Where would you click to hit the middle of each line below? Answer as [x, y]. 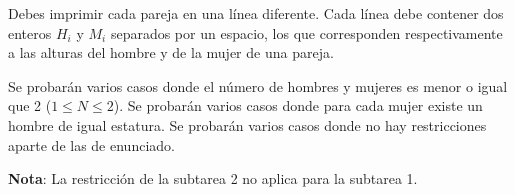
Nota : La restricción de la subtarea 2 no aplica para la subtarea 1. [213, 178]
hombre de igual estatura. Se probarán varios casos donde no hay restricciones [247, 124]
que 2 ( [30, 105]
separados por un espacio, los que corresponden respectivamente [306, 32]
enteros [30, 32]
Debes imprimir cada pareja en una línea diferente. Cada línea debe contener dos [256, 13]
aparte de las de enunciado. [91, 144]
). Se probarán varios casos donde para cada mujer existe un [298, 105]
